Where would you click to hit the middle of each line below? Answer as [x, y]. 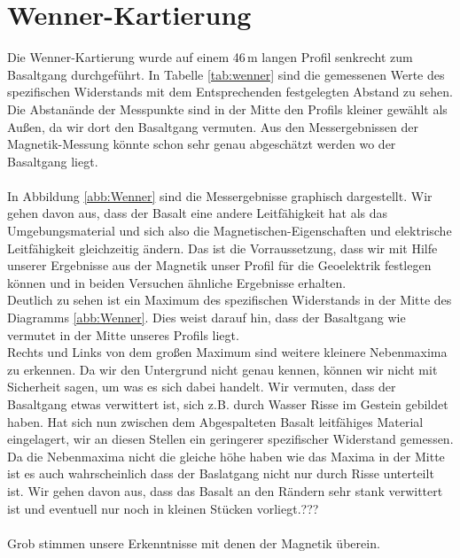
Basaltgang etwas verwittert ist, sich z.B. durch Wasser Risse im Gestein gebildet [228, 404]
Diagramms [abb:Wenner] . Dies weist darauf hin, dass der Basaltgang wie [207, 318]
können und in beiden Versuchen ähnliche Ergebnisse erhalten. [177, 282]
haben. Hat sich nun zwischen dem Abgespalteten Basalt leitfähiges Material [215, 421]
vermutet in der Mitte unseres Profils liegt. [123, 334]
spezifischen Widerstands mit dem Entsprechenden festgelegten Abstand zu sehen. [230, 92]
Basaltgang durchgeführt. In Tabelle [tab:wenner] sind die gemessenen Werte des [226, 74]
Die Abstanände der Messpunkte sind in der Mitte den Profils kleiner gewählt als [227, 108]
